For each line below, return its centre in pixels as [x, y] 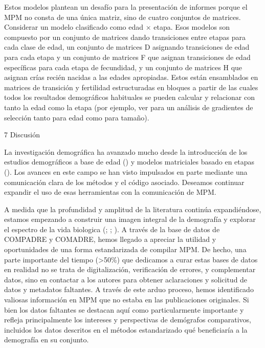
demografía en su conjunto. [47, 340]
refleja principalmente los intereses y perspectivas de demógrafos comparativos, [128, 320]
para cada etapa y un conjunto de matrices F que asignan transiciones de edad [127, 57]
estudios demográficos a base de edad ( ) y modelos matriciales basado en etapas [129, 162]
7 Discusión [22, 135]
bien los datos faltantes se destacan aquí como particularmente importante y [124, 309]
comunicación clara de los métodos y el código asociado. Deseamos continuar [124, 182]
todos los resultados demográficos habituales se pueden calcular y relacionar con [129, 97]
